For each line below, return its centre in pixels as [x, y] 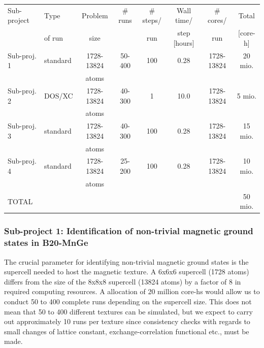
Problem [95, 15]
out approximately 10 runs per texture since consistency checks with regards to [127, 321]
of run [54, 37]
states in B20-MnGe [46, 243]
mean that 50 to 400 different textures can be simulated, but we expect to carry [128, 311]
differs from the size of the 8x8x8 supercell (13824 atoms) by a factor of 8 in [123, 281]
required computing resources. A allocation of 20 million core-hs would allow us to [132, 291]
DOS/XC [59, 95]
